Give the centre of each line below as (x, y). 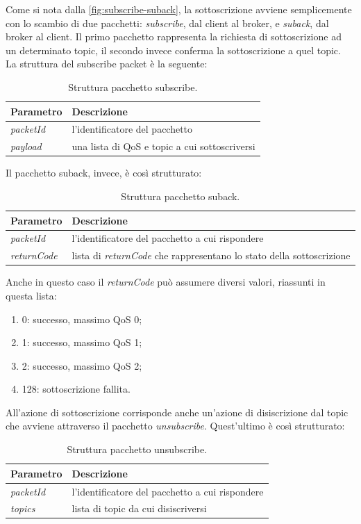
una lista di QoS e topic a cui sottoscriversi (163, 146)
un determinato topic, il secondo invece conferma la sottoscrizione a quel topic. (173, 50)
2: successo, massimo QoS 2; (82, 365)
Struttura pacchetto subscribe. (133, 87)
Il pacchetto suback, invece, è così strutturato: (104, 173)
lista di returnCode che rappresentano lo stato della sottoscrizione (211, 255)
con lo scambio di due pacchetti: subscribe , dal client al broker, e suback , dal (167, 23)
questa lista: (31, 295)
